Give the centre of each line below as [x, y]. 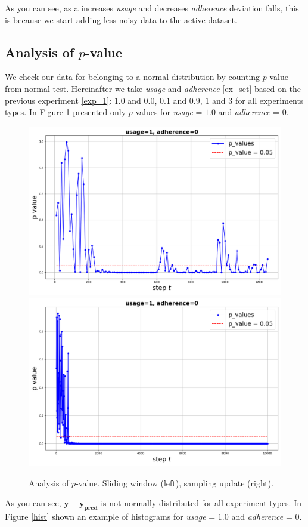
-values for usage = [167, 112]
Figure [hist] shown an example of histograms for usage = [110, 517]
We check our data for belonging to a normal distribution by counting [133, 77]
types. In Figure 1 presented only [66, 112]
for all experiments [269, 100]
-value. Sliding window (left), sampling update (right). [175, 483]
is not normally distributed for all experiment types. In [201, 503]
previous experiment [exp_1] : [58, 100]
